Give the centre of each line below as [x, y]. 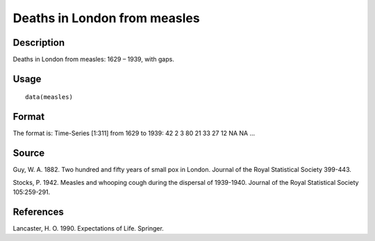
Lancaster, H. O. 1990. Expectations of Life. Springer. [89, 228]
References [38, 212]
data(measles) [49, 97]
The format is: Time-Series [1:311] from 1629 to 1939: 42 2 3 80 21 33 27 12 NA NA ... [134, 133]
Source [29, 153]
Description [39, 43]
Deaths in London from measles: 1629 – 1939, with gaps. [94, 60]
